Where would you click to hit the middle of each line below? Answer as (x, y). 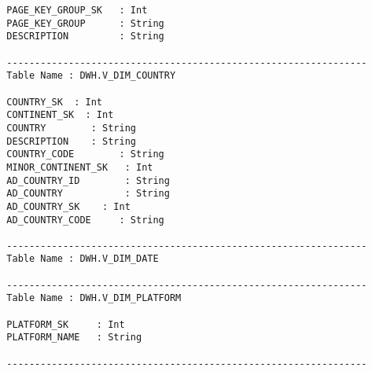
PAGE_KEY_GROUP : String (85, 23)
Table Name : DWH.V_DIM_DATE (83, 259)
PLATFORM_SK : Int (66, 324)
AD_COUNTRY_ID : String (88, 180)
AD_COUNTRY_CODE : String (85, 220)
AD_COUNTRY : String (88, 194)
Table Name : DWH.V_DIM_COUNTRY (91, 76)
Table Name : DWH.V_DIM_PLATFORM (94, 298)
